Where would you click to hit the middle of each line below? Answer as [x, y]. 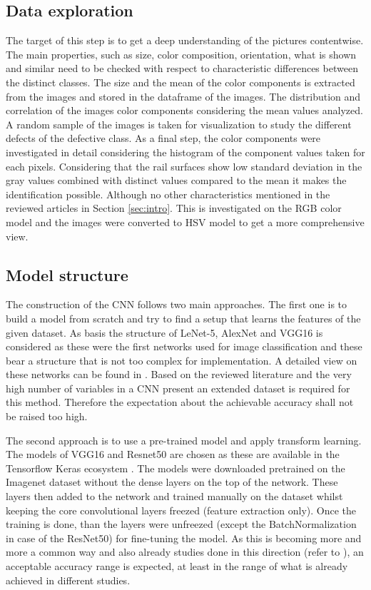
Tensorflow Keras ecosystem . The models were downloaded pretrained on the [176, 468]
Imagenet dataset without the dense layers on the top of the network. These [172, 482]
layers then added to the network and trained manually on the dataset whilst [174, 496]
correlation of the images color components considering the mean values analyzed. [184, 110]
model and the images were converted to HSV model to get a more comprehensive [185, 222]
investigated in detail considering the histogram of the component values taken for [185, 152]
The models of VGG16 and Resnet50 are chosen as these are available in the [173, 454]
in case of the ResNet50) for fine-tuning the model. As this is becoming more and [184, 538]
